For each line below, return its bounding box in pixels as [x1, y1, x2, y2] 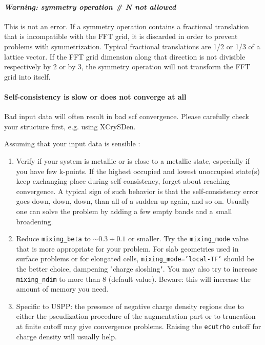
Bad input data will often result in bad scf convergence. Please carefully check [4, 111, 249, 122]
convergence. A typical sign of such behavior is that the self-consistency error [16, 185, 259, 196]
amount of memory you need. [16, 283, 109, 294]
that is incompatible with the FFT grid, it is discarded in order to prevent [4, 31, 238, 42]
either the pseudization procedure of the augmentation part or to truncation [16, 311, 256, 321]
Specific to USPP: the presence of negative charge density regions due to [16, 300, 244, 311]
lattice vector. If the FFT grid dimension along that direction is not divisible [4, 51, 246, 62]
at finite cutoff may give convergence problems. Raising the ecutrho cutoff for [16, 321, 261, 332]
